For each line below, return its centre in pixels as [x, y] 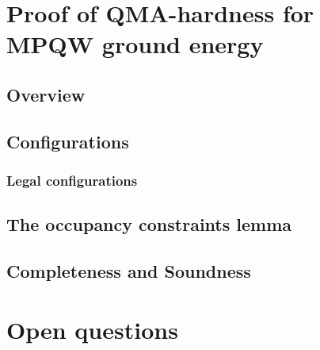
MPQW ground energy [135, 44]
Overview [46, 94]
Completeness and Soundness [129, 271]
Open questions [92, 329]
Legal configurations [72, 181]
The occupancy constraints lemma [149, 224]
